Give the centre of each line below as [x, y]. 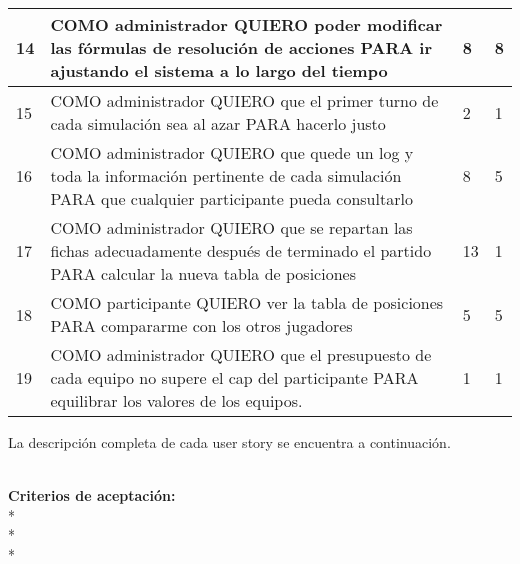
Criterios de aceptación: [92, 495]
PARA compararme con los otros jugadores [201, 325]
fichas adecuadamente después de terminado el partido [241, 250]
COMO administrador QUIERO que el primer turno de [244, 100]
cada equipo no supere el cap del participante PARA [234, 377]
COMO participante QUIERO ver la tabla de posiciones [247, 302]
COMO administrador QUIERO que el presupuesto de [241, 354]
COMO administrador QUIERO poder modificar [246, 24]
